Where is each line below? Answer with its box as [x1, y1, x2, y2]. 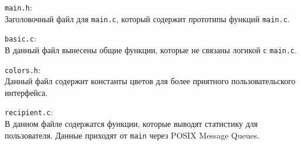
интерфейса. [5, 86, 48, 98]
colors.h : [5, 63, 41, 75]
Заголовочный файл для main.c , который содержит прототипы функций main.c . [5, 12, 290, 25]
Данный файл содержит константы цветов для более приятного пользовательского [5, 75, 296, 87]
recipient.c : [5, 106, 53, 118]
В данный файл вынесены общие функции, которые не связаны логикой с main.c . [5, 43, 297, 56]
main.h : [5, 1, 32, 13]
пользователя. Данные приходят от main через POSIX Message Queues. [5, 129, 260, 141]
